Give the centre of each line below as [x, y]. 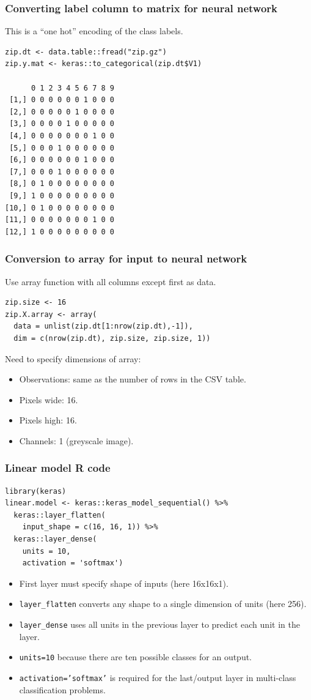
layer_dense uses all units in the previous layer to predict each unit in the [159, 624]
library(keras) [36, 491]
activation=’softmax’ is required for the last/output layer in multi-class [158, 677]
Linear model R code [58, 468]
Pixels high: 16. [48, 420]
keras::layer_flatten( [60, 515]
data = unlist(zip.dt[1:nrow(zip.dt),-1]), [103, 326]
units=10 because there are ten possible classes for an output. [136, 657]
